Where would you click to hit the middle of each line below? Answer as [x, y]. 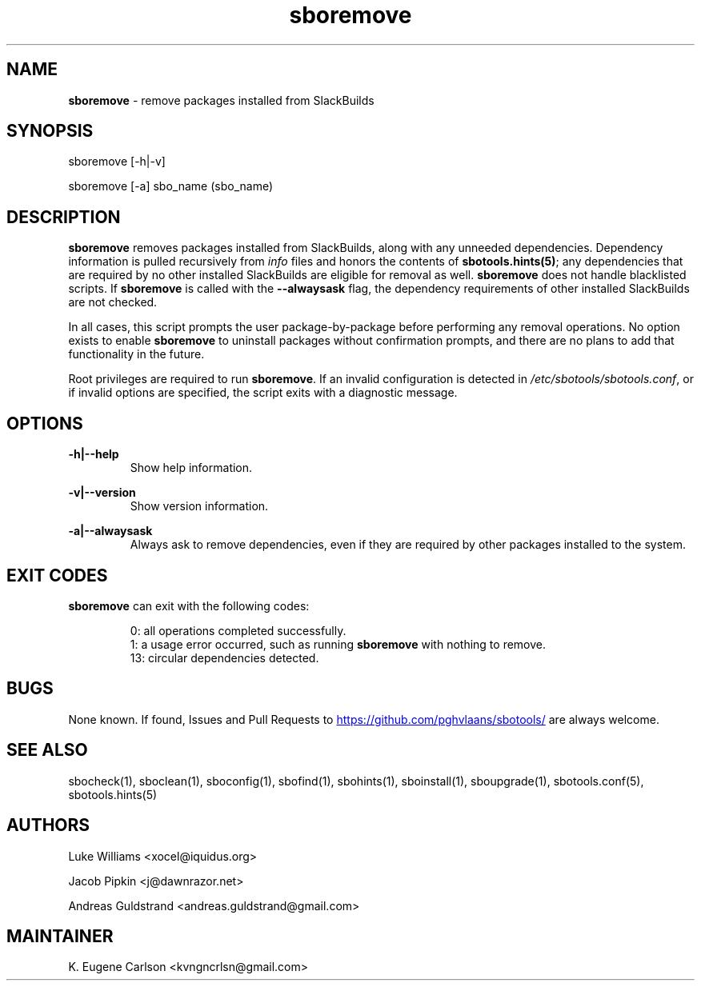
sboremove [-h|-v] [117, 162]
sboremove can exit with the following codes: [189, 605]
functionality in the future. [136, 354]
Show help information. [191, 468]
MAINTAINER [60, 936]
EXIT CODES [57, 575]
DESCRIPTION [64, 217]
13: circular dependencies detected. [224, 657]
